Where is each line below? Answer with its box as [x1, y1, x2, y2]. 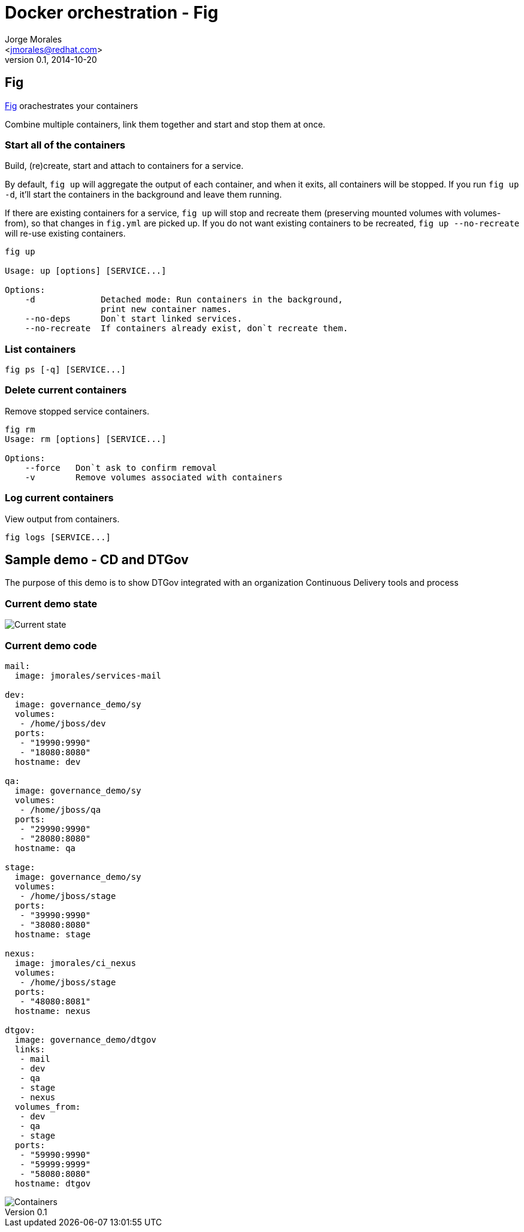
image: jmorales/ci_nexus [14, 958, 137, 968]
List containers [5, 343, 76, 355]
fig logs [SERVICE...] [5, 532, 111, 542]
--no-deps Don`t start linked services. [25, 314, 243, 324]
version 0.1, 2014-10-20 [5, 54, 97, 65]
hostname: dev [14, 756, 81, 767]
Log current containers [5, 492, 114, 504]
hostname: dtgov [14, 1178, 91, 1188]
